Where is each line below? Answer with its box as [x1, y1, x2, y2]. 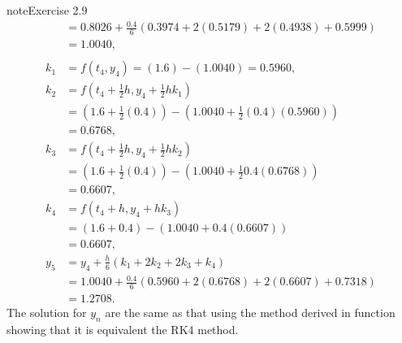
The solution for [6, 304, 87, 321]
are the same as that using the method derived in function [105, 304, 396, 321]
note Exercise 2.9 [6, 2, 88, 18]
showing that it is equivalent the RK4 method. [6, 320, 239, 337]
